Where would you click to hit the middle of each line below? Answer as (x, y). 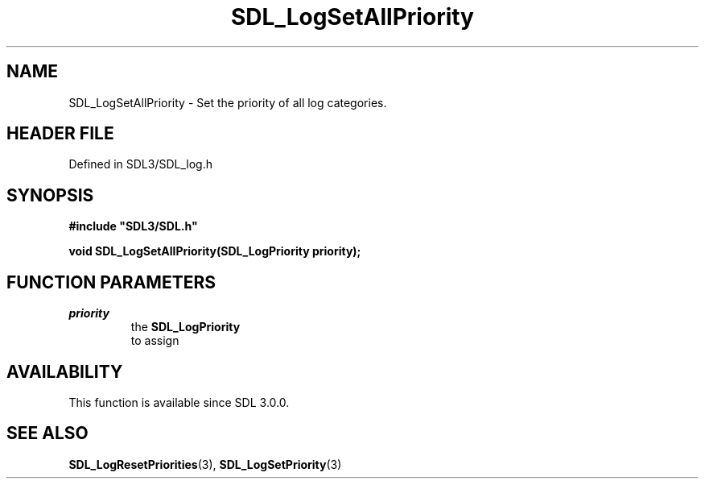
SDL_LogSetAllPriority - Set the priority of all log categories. (228, 102)
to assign (155, 341)
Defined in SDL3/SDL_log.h (141, 164)
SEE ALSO (47, 433)
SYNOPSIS (50, 195)
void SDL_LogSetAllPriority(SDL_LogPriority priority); (215, 251)
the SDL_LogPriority (186, 327)
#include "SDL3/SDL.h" (133, 226)
